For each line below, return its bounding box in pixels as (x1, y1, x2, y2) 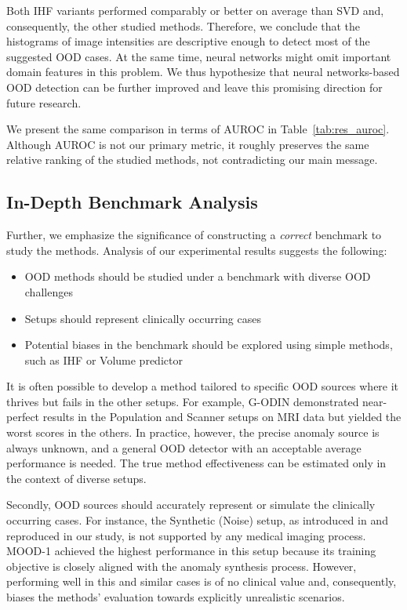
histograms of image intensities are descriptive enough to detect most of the (6, 33, 370, 49)
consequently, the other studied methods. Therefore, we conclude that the (6, 17, 361, 34)
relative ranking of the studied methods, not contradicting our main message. (6, 151, 378, 168)
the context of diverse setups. (6, 470, 147, 486)
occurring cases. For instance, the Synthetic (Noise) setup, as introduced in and (6, 512, 388, 528)
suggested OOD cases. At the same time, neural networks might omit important (6, 48, 391, 64)
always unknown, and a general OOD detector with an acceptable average (6, 439, 362, 456)
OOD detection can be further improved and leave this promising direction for (6, 78, 383, 95)
